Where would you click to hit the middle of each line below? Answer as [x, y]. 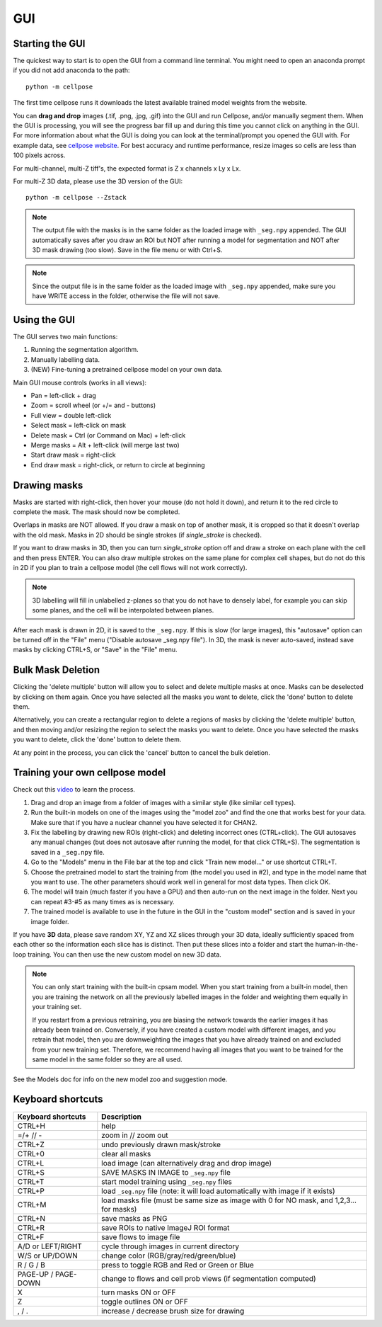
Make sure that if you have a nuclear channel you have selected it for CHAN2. [144, 822]
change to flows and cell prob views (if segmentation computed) [209, 1278]
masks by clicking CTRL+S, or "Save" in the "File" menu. [95, 650]
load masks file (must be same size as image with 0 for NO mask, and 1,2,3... [229, 1200]
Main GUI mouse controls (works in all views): [80, 382]
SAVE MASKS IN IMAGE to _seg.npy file [166, 1172]
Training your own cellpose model [89, 773]
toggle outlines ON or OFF [145, 1302]
